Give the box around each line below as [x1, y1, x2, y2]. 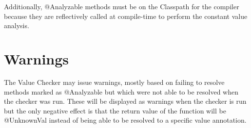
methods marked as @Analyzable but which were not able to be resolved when [4, 86, 238, 96]
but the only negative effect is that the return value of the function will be [4, 105, 226, 115]
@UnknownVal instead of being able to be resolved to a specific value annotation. [4, 115, 247, 125]
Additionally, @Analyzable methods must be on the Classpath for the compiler [4, 1, 239, 11]
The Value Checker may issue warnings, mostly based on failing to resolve [4, 77, 225, 87]
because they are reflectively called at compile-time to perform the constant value [4, 11, 248, 21]
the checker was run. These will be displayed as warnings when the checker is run [4, 96, 247, 106]
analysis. [4, 20, 29, 31]
